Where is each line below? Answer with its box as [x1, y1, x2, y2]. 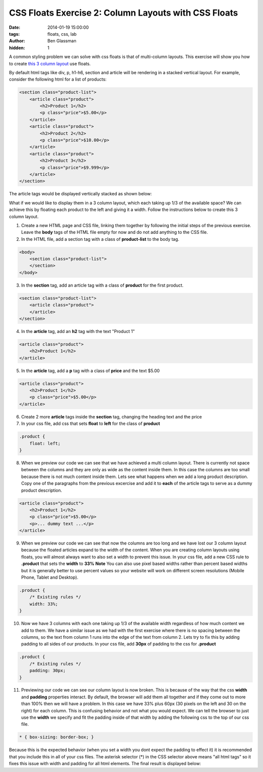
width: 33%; [29, 601, 58, 606]
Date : [9, 24, 20, 30]
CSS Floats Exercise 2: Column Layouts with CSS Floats [9, 7, 238, 18]
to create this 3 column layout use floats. [9, 61, 91, 66]
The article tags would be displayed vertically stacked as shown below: [9, 191, 152, 197]
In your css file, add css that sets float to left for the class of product [21, 420, 160, 427]
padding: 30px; [29, 668, 66, 673]
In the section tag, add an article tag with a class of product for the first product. [21, 282, 184, 288]
